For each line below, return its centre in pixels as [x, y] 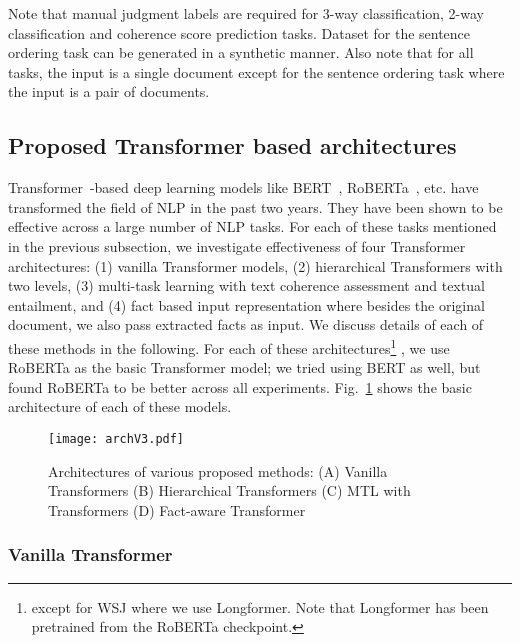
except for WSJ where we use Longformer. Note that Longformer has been [260, 606]
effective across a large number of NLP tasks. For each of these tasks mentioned [252, 226]
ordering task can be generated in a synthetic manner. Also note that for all [241, 52]
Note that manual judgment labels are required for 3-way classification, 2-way [246, 13]
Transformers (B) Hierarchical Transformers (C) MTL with [229, 490]
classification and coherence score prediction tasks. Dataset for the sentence [239, 32]
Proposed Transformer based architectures [232, 145]
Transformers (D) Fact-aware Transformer [177, 509]
